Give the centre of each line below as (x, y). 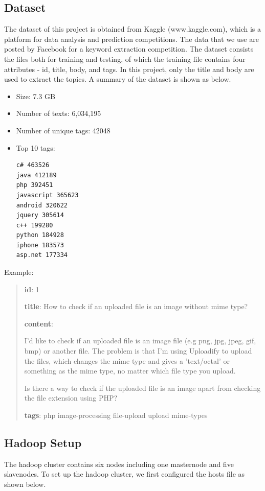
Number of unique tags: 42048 (63, 130)
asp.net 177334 (42, 255)
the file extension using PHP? (71, 398)
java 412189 (36, 175)
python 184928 (40, 235)
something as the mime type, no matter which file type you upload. (130, 371)
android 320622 (42, 205)
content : (39, 323)
